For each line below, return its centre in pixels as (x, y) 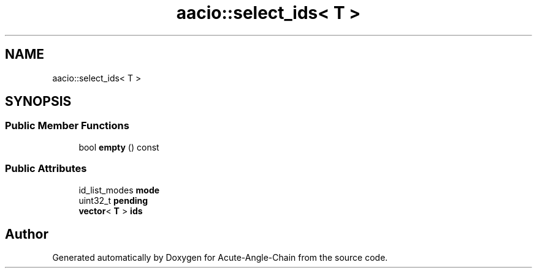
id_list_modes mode (119, 190)
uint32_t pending (113, 200)
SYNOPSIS (38, 102)
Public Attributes (46, 169)
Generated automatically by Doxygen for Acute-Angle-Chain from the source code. (220, 258)
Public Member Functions (67, 126)
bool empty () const (119, 147)
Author (27, 234)
